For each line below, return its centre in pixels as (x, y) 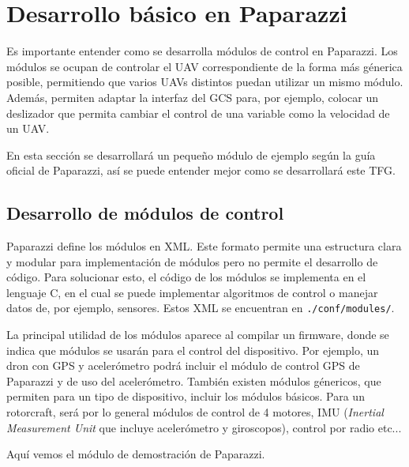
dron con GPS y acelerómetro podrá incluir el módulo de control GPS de (183, 365)
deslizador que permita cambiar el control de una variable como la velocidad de (198, 113)
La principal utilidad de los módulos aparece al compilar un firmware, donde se (198, 335)
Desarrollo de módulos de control (145, 213)
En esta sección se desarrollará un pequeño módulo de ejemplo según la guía (191, 154)
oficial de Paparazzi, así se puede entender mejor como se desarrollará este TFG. (201, 170)
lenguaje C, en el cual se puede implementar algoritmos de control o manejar (192, 292)
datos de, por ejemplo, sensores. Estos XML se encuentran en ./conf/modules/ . (201, 308)
